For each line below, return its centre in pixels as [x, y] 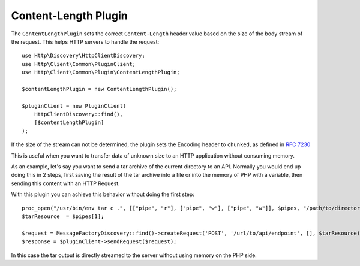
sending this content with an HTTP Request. [65, 183]
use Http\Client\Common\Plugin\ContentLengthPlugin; [101, 72]
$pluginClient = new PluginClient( [74, 106]
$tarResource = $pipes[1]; [63, 216]
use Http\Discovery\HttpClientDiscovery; [83, 56]
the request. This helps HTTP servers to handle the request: [85, 41]
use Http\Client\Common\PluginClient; [79, 64]
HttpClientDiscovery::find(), [78, 114]
